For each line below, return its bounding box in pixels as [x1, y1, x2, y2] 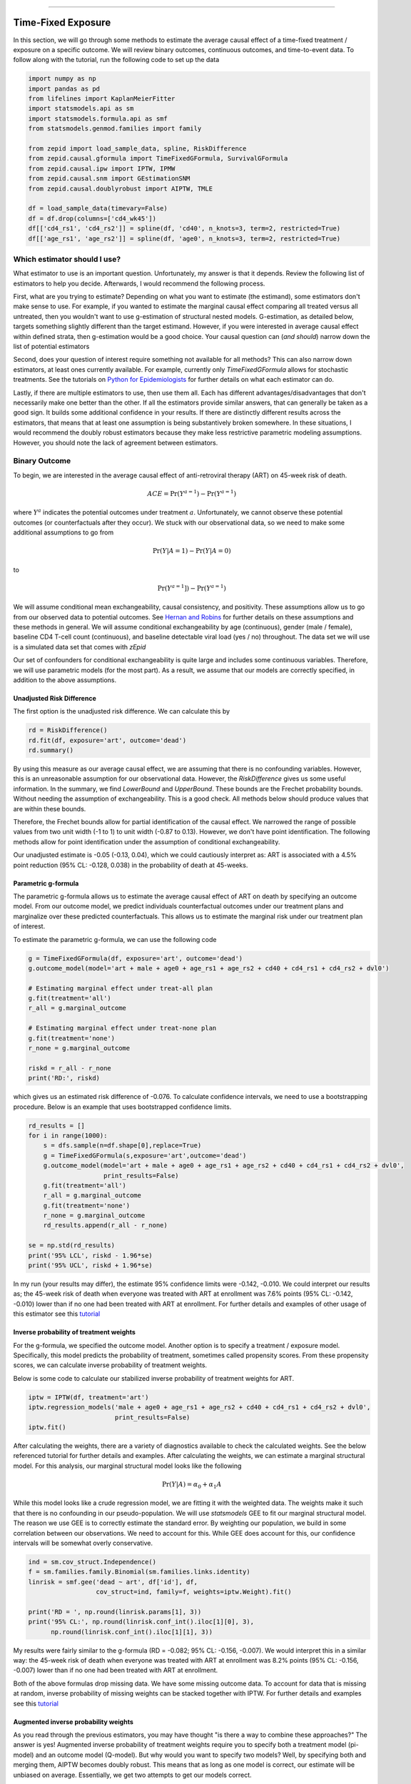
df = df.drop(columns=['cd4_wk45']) [28, 214, 157, 223]
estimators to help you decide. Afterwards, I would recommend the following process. [13, 279, 265, 288]
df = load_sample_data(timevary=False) [28, 204, 168, 213]
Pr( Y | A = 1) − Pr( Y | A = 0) [152, 547, 231, 555]
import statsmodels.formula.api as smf [28, 114, 168, 123]
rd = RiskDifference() [28, 726, 108, 734]
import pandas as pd [28, 84, 100, 93]
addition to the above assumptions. [13, 675, 117, 684]
